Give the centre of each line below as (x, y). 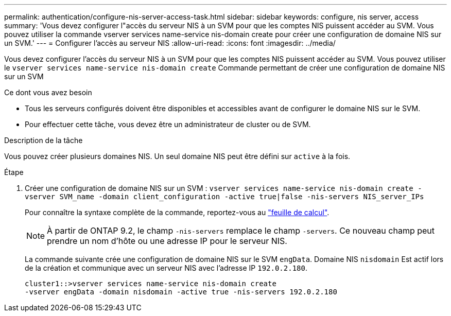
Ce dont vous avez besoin (48, 92)
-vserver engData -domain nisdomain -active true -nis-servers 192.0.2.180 (181, 292)
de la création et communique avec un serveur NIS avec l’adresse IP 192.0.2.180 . (166, 268)
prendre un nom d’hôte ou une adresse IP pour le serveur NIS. (167, 241)
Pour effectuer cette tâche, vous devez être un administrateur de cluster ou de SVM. (168, 124)
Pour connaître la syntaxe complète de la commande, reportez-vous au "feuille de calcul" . (177, 212)
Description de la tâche (44, 140)
